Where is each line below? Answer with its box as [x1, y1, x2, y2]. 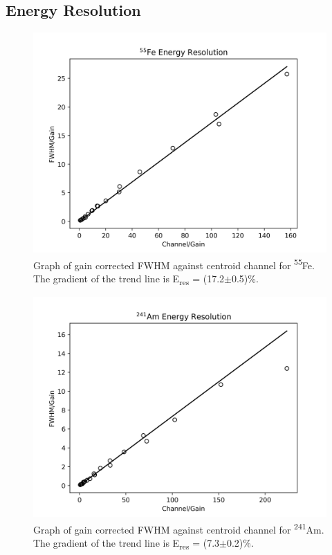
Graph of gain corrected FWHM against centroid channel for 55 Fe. [33, 255, 315, 272]
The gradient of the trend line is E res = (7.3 [33, 536, 220, 552]
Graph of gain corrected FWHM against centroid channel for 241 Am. [33, 520, 324, 536]
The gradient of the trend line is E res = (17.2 [33, 271, 225, 287]
